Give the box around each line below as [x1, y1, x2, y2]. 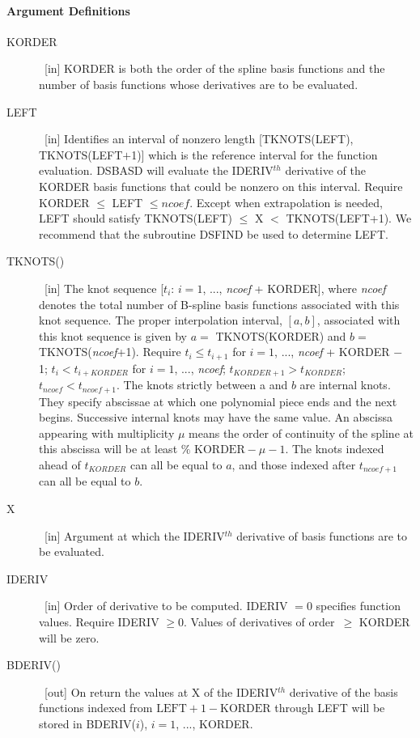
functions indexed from [39, 699, 153, 716]
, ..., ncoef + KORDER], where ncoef [202, 279, 386, 296]
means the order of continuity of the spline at [189, 424, 414, 441]
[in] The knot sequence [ [44, 279, 164, 296]
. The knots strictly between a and [116, 376, 288, 393]
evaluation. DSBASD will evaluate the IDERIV [39, 162, 274, 179]
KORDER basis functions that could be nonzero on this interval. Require [39, 177, 403, 194]
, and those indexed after [231, 456, 356, 473]
